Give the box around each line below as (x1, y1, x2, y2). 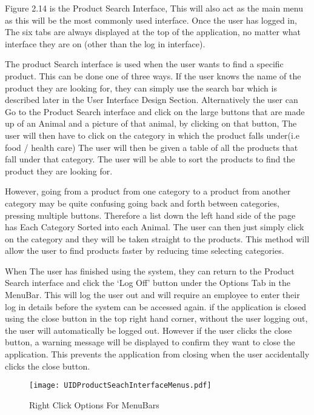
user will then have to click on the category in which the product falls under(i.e (5, 128, 300, 141)
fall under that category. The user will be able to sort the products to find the (5, 153, 295, 165)
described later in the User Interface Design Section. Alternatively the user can (5, 93, 298, 106)
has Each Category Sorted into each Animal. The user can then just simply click (5, 221, 304, 233)
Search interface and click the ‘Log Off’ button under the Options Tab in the (5, 276, 290, 289)
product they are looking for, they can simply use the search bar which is (5, 81, 277, 94)
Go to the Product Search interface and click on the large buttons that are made (5, 105, 305, 118)
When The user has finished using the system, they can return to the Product (5, 264, 295, 277)
